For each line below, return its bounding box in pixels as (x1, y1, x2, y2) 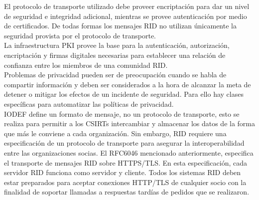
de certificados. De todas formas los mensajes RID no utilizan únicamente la (4, 20, 237, 31)
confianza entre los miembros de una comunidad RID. (4, 59, 168, 70)
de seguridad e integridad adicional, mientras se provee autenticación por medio (4, 10, 247, 21)
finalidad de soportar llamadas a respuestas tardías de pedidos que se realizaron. (4, 187, 250, 197)
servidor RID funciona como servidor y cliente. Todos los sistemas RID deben (4, 167, 241, 178)
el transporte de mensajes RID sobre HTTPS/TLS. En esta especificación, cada (4, 157, 248, 168)
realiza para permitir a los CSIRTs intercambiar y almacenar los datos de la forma (4, 118, 256, 129)
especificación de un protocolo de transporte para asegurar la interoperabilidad (4, 138, 245, 148)
